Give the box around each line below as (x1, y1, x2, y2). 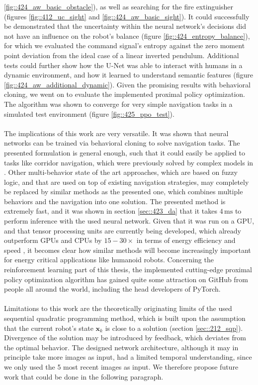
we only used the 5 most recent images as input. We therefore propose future (4, 361, 239, 372)
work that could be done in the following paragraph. (4, 371, 164, 382)
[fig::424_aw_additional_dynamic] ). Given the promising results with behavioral (4, 79, 251, 89)
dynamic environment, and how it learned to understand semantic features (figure (4, 70, 253, 80)
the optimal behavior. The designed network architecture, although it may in (4, 342, 239, 352)
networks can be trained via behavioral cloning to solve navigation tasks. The (4, 138, 240, 148)
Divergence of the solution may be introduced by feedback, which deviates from (4, 332, 246, 343)
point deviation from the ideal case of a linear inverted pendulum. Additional (4, 50, 239, 60)
